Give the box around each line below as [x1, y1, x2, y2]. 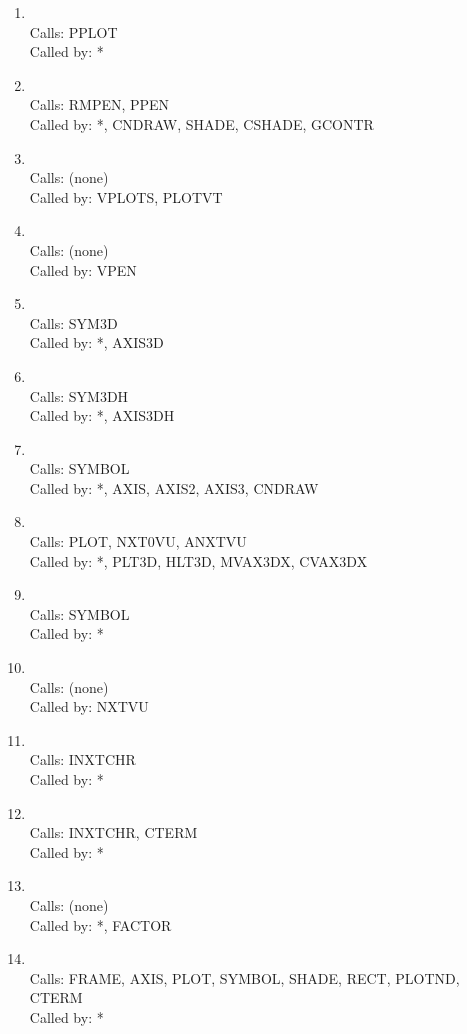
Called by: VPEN [29, 259, 137, 280]
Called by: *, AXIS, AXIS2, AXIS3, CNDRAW [29, 477, 319, 498]
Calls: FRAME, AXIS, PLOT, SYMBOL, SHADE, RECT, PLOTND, [29, 967, 460, 988]
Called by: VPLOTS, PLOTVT [29, 186, 223, 207]
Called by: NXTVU [29, 696, 149, 717]
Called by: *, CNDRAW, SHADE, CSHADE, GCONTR [29, 113, 374, 134]
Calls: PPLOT [29, 21, 118, 42]
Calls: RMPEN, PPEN [29, 94, 170, 115]
